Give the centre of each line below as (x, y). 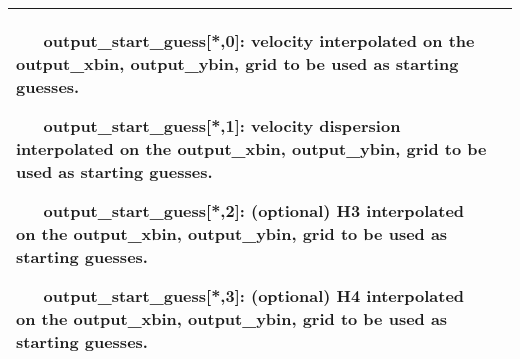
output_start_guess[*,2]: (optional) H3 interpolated (254, 210)
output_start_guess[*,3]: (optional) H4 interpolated (254, 295)
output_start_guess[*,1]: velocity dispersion (222, 125)
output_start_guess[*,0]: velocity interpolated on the (259, 40)
